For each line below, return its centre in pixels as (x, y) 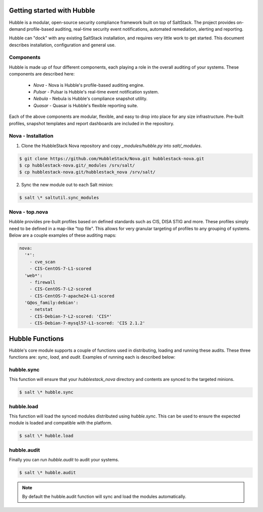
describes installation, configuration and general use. (62, 45)
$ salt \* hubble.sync (46, 392)
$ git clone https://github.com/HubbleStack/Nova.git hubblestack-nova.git (112, 159)
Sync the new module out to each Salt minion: (67, 185)
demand (17, 29)
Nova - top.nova (28, 212)
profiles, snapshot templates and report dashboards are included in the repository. (92, 123)
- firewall (42, 282)
